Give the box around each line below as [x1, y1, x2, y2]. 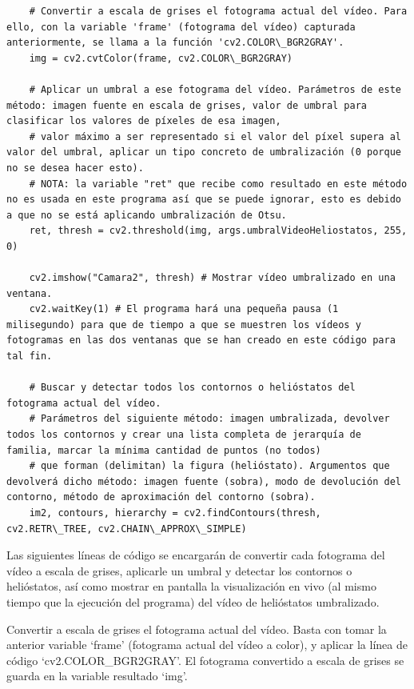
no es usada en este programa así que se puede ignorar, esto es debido [6, 194, 401, 206]
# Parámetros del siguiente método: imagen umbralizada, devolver [29, 413, 390, 425]
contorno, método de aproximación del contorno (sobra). [6, 491, 316, 503]
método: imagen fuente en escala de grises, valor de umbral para [6, 99, 368, 111]
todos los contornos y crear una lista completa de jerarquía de [6, 429, 361, 441]
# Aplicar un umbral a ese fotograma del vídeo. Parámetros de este [29, 83, 401, 95]
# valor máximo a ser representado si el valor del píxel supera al [29, 130, 401, 142]
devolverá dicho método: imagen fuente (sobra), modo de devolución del [6, 475, 401, 487]
